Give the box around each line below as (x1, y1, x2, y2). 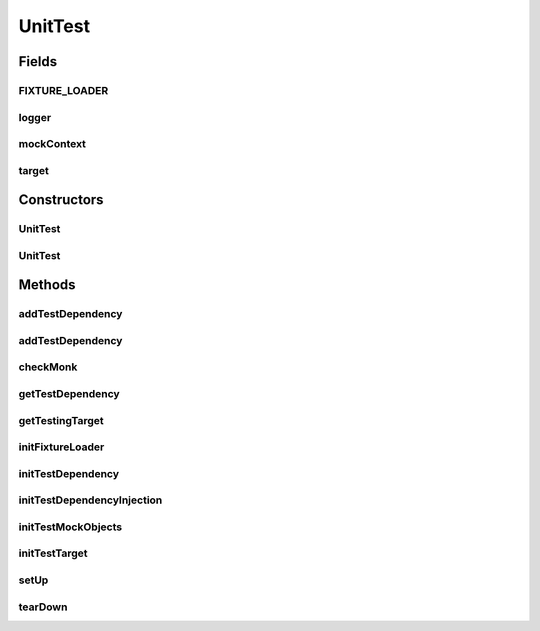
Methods (18, 276, 76, 294)
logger (18, 110, 52, 124)
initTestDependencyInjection (18, 493, 163, 507)
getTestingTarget (18, 413, 104, 427)
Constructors (18, 191, 104, 209)
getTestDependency (18, 387, 120, 401)
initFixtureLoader (18, 440, 105, 454)
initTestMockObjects (18, 520, 123, 534)
